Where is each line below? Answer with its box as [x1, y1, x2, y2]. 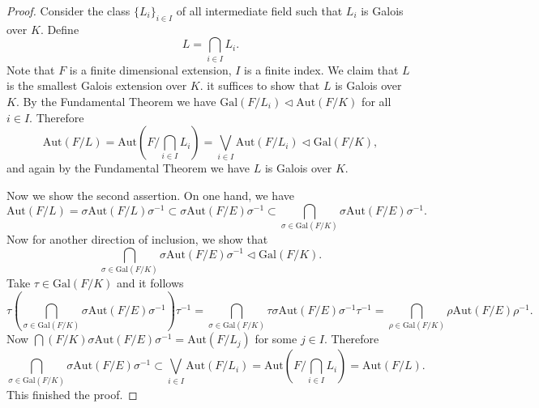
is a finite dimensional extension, [69, 61, 232, 78]
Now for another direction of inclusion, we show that [6, 230, 268, 247]
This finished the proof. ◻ [6, 385, 138, 402]
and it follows [116, 274, 184, 291]
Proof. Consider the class [6, 2, 130, 19]
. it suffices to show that [199, 77, 320, 94]
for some [255, 330, 297, 347]
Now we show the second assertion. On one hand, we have [6, 187, 294, 204]
